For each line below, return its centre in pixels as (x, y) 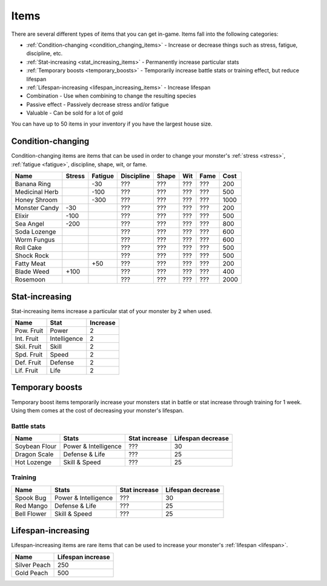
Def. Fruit (28, 363)
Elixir (22, 216)
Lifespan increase (84, 557)
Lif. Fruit (27, 371)
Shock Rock (32, 256)
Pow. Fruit (29, 331)
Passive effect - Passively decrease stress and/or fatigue (97, 104)
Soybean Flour (36, 446)
